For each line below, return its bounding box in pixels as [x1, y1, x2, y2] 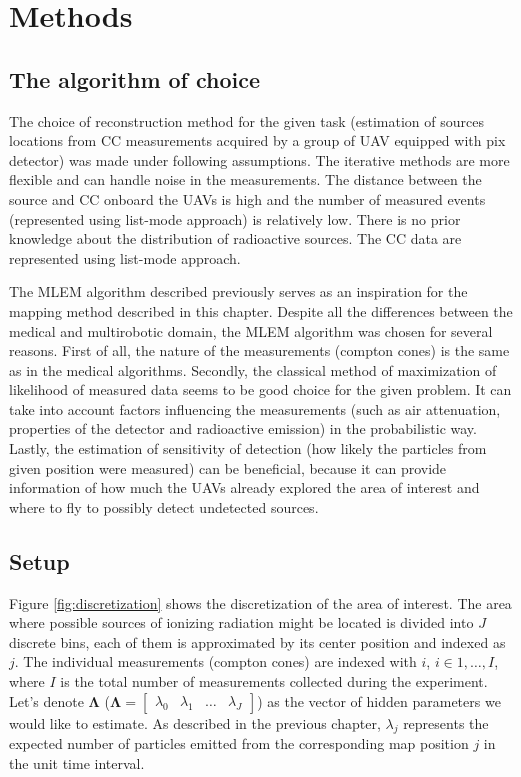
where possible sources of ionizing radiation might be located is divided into [9, 612, 474, 633]
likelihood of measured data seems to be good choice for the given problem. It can [9, 379, 512, 400]
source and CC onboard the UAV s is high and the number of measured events [9, 188, 486, 209]
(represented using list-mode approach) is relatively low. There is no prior [9, 208, 461, 229]
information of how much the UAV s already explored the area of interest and [9, 477, 480, 498]
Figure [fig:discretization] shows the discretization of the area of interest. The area [9, 592, 512, 613]
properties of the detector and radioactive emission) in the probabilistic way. [9, 418, 477, 439]
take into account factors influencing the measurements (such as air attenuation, [9, 398, 501, 419]
